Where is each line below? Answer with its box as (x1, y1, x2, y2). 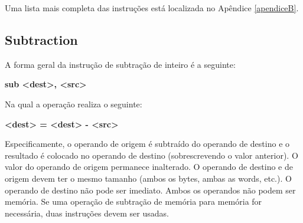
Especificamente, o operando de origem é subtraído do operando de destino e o (5, 137, 290, 150)
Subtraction (5, 30, 78, 48)
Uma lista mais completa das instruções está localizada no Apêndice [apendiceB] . (5, 2, 299, 14)
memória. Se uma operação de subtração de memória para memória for (5, 195, 262, 208)
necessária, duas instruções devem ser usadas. (5, 206, 169, 219)
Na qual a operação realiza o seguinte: (5, 97, 142, 110)
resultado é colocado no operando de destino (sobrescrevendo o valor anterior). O (5, 149, 298, 161)
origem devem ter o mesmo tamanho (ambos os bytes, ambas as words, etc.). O (5, 172, 292, 184)
